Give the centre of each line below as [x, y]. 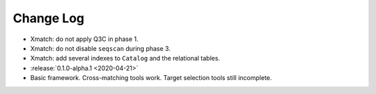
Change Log [49, 18]
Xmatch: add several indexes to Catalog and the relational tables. [125, 58]
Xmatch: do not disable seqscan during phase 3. [100, 48]
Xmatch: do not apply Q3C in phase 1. [84, 39]
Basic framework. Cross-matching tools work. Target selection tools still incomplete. [151, 78]
